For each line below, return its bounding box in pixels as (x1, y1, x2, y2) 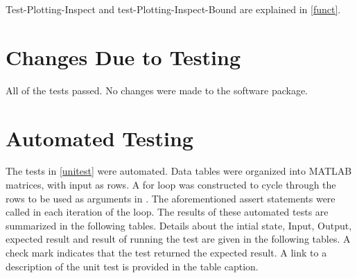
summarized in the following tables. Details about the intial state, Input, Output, (6, 218, 352, 232)
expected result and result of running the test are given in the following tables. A (6, 232, 351, 246)
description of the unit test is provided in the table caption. (6, 259, 259, 273)
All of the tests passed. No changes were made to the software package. (6, 82, 308, 97)
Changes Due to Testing (6, 42, 241, 71)
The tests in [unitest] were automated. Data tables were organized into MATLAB (6, 164, 352, 178)
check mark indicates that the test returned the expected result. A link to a (6, 245, 327, 259)
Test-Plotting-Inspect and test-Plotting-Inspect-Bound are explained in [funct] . (6, 2, 341, 16)
